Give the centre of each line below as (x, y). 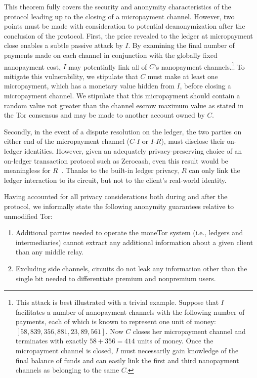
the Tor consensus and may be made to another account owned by (105, 115)
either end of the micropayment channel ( (67, 141)
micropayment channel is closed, (64, 351)
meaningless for (27, 170)
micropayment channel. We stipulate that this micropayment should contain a (122, 95)
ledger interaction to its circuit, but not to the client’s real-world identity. (115, 180)
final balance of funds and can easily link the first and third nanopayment (127, 360)
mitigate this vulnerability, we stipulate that (71, 76)
